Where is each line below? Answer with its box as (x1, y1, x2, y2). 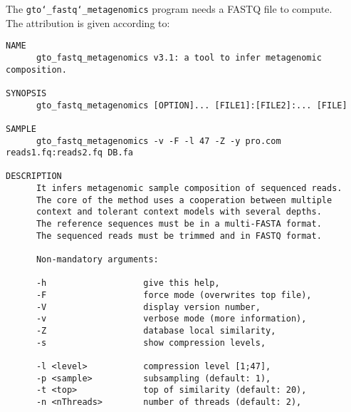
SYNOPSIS (6, 88, 47, 98)
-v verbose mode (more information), (36, 314, 307, 324)
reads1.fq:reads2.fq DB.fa (6, 148, 133, 158)
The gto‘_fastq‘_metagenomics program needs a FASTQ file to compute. (6, 1, 332, 16)
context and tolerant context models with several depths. (36, 207, 322, 217)
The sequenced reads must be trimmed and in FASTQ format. (36, 230, 322, 241)
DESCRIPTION (6, 171, 62, 182)
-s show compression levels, (36, 337, 266, 348)
